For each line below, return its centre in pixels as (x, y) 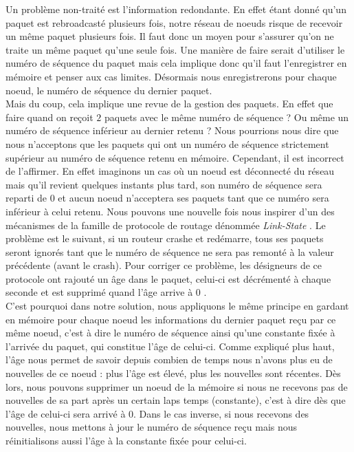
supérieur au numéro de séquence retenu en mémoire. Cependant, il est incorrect (175, 157)
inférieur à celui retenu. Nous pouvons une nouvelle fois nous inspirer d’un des (170, 211)
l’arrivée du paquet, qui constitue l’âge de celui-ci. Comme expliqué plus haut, (170, 346)
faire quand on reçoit (49, 117)
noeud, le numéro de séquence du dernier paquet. (109, 90)
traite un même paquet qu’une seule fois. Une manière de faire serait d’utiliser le (175, 49)
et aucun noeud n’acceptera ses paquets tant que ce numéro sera (193, 198)
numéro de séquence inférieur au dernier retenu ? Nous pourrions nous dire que (172, 130)
